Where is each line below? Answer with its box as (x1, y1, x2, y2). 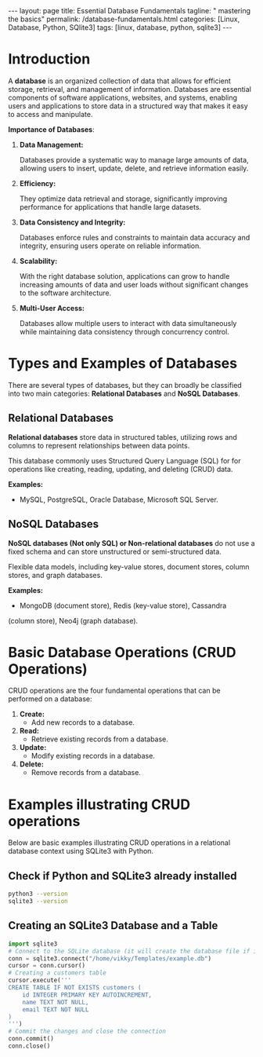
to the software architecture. (19, 288, 112, 298)
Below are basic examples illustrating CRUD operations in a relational (8, 838, 231, 847)
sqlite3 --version (8, 898, 68, 905)
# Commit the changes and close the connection (8, 1027, 167, 1036)
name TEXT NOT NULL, (22, 998, 89, 1006)
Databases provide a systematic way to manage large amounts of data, (19, 155, 249, 164)
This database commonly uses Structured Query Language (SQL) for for (8, 455, 241, 465)
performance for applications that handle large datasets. (19, 202, 202, 211)
